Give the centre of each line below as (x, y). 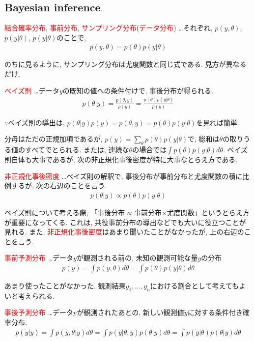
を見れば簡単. (218, 122)
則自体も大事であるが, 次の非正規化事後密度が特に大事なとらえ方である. (121, 159)
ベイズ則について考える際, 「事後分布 (65, 213)
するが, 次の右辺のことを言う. (59, 185)
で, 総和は (204, 139)
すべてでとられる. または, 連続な (77, 150)
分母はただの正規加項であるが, (54, 139)
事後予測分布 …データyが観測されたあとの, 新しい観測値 (94, 312)
